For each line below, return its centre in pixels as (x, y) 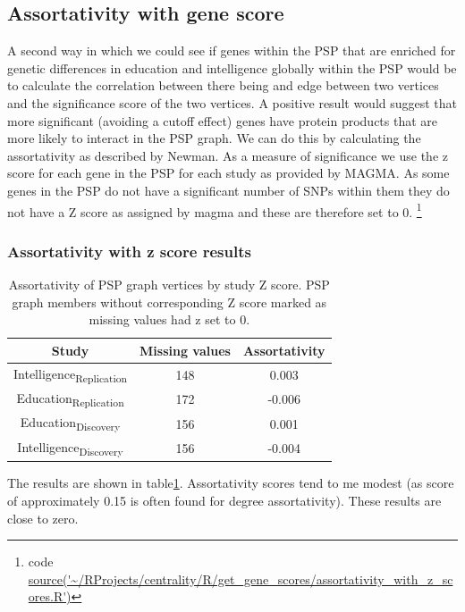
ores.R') (50, 596)
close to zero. (43, 518)
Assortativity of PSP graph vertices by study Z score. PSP (169, 285)
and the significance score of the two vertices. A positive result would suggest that (232, 102)
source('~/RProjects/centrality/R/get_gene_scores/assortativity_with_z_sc (241, 578)
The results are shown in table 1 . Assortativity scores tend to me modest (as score (231, 483)
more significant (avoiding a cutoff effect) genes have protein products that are (223, 120)
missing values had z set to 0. (169, 319)
